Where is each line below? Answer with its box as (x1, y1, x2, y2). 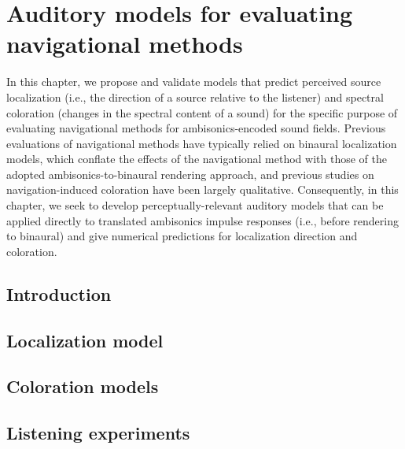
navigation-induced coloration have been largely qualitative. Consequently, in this (6, 181, 399, 198)
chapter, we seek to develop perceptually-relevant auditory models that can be (6, 197, 384, 213)
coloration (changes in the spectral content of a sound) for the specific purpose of (6, 104, 398, 121)
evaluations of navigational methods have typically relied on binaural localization (6, 135, 397, 151)
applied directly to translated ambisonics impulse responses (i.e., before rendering (6, 212, 399, 228)
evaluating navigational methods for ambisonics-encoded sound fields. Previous (6, 120, 386, 136)
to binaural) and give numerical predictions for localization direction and (6, 228, 358, 244)
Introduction (6, 281, 112, 306)
